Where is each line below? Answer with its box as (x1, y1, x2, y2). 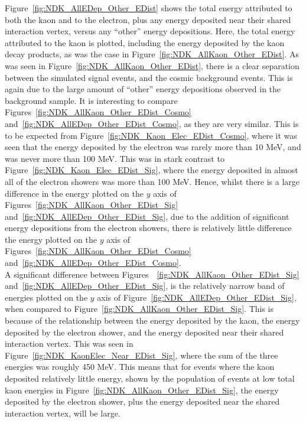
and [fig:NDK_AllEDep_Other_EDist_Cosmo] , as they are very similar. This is (5, 117, 299, 129)
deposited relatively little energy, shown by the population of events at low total (5, 372, 295, 384)
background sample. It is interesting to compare (5, 94, 178, 106)
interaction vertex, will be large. (5, 406, 121, 419)
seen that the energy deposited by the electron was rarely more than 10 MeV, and (5, 141, 301, 153)
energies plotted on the (5, 291, 88, 303)
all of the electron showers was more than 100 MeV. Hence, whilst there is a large (5, 175, 300, 187)
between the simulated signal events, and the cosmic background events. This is (5, 71, 293, 83)
